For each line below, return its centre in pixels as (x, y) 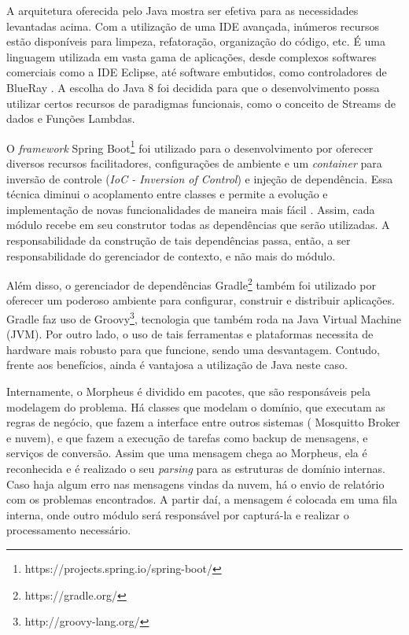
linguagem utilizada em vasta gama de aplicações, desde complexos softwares (192, 56)
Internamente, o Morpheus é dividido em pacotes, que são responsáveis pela (188, 391)
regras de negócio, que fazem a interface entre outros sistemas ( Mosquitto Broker (203, 422)
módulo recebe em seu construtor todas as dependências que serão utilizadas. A (198, 225)
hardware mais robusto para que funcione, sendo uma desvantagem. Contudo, (193, 349)
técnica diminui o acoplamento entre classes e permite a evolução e (167, 194)
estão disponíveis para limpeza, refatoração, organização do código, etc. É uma (196, 41)
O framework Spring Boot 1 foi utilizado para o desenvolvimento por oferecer (190, 146)
